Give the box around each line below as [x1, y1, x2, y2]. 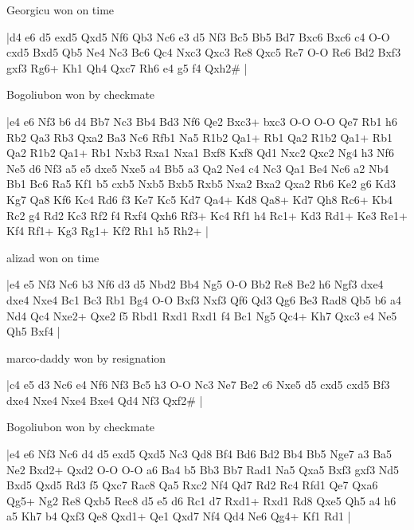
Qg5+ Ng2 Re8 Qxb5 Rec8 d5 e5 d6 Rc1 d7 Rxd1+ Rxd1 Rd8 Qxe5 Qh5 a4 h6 [6, 492, 396, 508]
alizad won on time [6, 249, 100, 265]
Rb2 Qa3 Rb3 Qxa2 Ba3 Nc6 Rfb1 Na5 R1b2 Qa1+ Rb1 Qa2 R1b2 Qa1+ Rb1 [6, 128, 393, 145]
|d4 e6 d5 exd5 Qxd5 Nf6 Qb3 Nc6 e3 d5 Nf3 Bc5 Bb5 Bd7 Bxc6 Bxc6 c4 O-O [6, 28, 390, 45]
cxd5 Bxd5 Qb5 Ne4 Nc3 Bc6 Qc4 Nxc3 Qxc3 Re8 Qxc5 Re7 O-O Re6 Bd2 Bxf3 [6, 44, 401, 61]
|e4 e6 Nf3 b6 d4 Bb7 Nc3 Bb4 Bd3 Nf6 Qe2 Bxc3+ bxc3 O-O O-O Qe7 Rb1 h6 [6, 112, 397, 129]
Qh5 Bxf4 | [6, 323, 61, 340]
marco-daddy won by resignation [6, 349, 166, 366]
